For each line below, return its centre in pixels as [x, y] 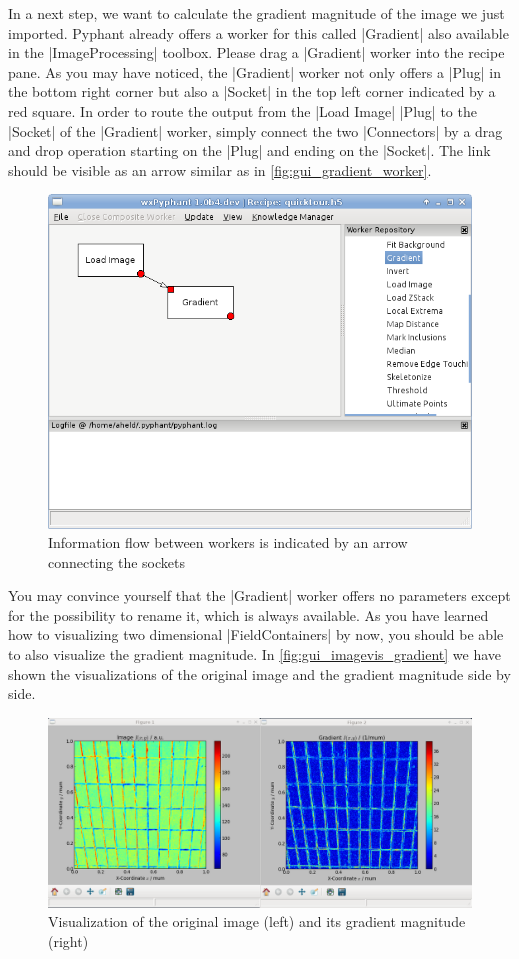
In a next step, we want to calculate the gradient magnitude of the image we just [256, 13]
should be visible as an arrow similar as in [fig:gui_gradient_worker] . [220, 169]
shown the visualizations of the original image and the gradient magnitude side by [259, 673]
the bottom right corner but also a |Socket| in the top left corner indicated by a [252, 91]
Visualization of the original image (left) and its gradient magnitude [257, 921]
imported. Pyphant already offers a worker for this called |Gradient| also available [258, 32]
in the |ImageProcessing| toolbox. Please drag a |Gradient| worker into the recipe [256, 52]
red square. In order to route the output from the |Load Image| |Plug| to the [242, 110]
